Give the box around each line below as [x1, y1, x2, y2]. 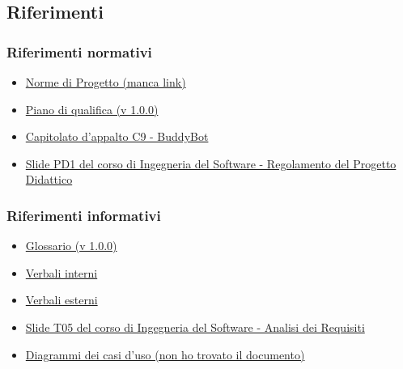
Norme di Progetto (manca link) [25, 74, 186, 90]
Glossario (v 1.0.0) [25, 237, 117, 254]
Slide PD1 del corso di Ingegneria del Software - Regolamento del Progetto [25, 155, 397, 172]
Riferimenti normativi [6, 41, 152, 61]
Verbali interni [25, 264, 98, 281]
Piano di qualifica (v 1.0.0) [25, 100, 159, 117]
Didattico [25, 171, 73, 188]
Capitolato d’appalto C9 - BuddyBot [25, 128, 209, 145]
